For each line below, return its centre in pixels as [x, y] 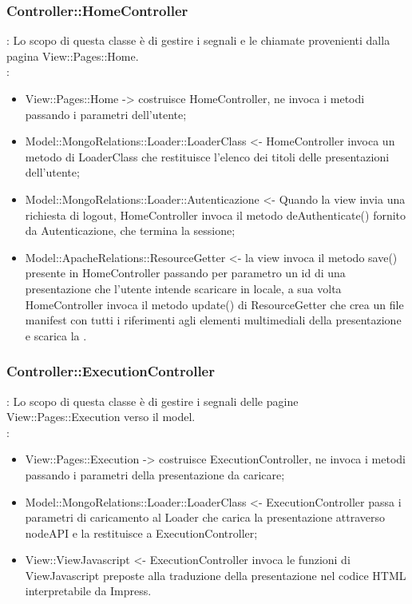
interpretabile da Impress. [88, 591]
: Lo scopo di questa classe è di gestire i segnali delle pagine [153, 401]
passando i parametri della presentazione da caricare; [155, 474]
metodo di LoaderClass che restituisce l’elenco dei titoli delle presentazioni [207, 156]
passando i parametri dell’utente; [106, 114]
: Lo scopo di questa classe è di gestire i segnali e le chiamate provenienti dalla [198, 40]
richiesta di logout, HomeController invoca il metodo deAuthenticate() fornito [216, 215]
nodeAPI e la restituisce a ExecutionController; [141, 532]
